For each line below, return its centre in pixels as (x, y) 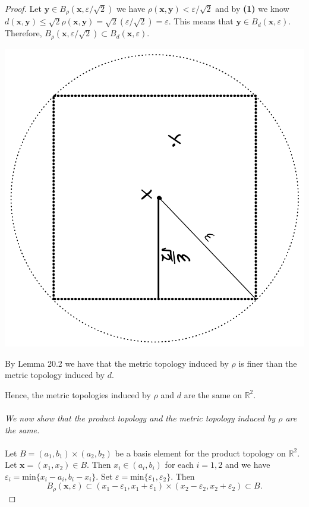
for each (179, 465)
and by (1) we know (252, 8)
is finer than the (268, 363)
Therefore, (23, 33)
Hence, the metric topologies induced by (78, 394)
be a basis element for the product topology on (200, 453)
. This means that (201, 21)
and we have (247, 465)
